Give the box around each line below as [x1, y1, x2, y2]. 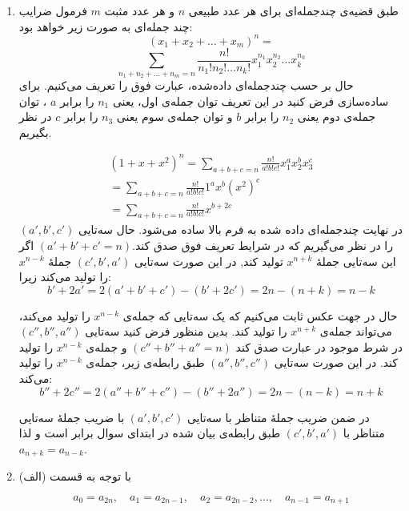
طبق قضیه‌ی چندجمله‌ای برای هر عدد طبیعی [188, 2, 399, 18]
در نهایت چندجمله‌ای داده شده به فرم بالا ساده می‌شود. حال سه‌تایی [78, 221, 403, 238]
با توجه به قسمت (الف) [18, 468, 131, 485]
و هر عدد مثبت [104, 2, 175, 18]
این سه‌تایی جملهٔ [316, 252, 396, 269]
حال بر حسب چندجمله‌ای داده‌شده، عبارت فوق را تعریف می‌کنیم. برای [18, 76, 354, 93]
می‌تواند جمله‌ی [319, 323, 392, 340]
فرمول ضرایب [18, 2, 87, 18]
